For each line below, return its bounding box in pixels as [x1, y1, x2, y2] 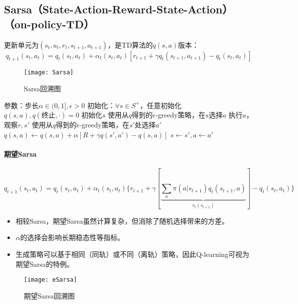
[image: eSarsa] [24, 276, 77, 284]
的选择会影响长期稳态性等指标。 [20, 232, 124, 243]
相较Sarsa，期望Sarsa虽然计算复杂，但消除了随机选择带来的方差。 [15, 215, 229, 226]
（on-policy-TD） [4, 16, 94, 31]
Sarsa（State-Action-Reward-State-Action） [4, 1, 233, 17]
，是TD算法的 [108, 39, 153, 50]
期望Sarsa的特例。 [15, 258, 74, 269]
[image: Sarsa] [24, 69, 74, 76]
